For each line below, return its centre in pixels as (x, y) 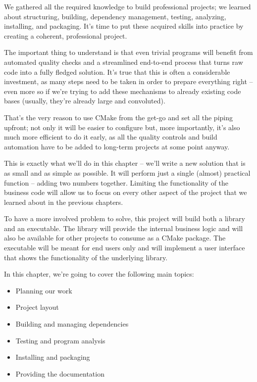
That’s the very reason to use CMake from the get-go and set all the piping (118, 117)
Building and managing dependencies (72, 324)
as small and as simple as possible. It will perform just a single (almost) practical (127, 172)
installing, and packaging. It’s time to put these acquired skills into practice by (124, 26)
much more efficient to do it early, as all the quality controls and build (111, 137)
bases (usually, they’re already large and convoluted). (85, 101)
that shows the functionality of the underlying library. (86, 257)
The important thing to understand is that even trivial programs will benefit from (128, 52)
